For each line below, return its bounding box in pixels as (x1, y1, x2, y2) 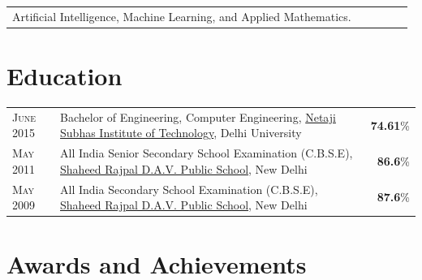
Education (6, 59, 123, 93)
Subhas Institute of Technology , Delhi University (60, 124, 302, 141)
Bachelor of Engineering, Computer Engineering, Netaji (60, 108, 336, 125)
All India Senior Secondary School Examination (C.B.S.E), (60, 144, 353, 162)
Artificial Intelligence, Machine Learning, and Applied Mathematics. (12, 7, 351, 24)
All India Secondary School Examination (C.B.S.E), (60, 180, 318, 197)
